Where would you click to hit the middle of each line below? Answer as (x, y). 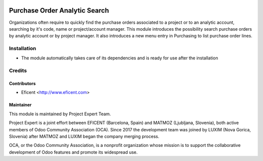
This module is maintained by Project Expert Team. (60, 114)
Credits (18, 71)
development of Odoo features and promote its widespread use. (73, 152)
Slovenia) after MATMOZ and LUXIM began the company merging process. (84, 136)
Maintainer (20, 105)
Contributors (22, 83)
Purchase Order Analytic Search (59, 10)
